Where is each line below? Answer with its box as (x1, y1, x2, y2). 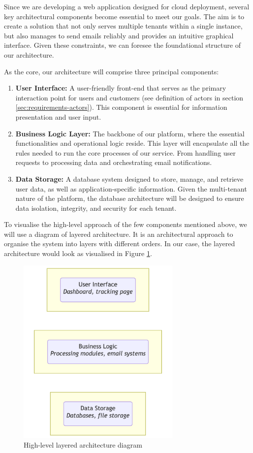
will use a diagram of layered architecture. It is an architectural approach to (4, 228, 233, 239)
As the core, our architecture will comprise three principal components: (4, 66, 219, 76)
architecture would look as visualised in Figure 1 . (4, 248, 152, 259)
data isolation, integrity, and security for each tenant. (15, 202, 177, 213)
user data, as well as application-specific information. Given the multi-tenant (15, 183, 247, 194)
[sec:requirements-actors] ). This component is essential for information (15, 102, 227, 112)
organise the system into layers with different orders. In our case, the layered (4, 238, 235, 249)
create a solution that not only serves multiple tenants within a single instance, (4, 21, 243, 31)
